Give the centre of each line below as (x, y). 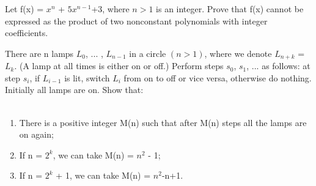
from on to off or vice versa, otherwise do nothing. (218, 77)
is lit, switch (87, 77)
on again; (36, 134)
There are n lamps (39, 53)
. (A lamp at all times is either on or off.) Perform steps (119, 66)
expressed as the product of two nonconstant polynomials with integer (136, 20)
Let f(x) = (24, 9)
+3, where (110, 9)
